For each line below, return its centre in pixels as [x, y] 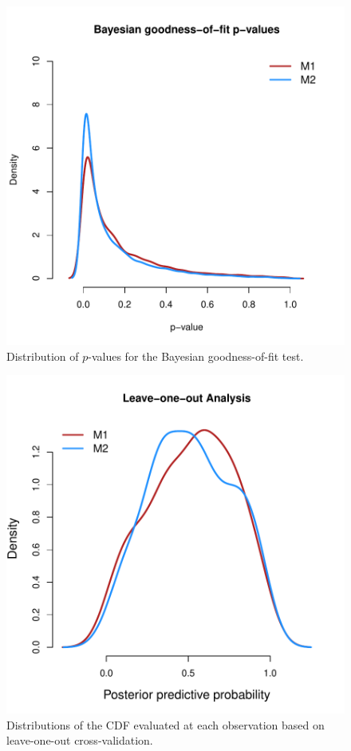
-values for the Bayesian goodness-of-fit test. [196, 356]
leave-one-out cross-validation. [80, 740]
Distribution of [43, 356]
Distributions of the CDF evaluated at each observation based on [166, 724]
